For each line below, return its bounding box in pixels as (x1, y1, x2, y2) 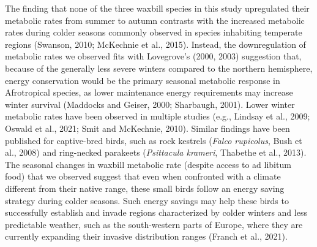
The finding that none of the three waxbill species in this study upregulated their (5, 2, 310, 14)
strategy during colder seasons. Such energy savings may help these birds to (5, 194, 289, 207)
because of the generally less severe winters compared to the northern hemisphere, (5, 61, 313, 74)
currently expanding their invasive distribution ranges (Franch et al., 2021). (5, 230, 288, 243)
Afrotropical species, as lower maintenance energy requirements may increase (5, 86, 293, 99)
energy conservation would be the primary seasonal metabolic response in (5, 74, 280, 86)
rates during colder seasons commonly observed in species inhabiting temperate (5, 26, 302, 39)
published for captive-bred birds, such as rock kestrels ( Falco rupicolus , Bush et (5, 134, 302, 146)
